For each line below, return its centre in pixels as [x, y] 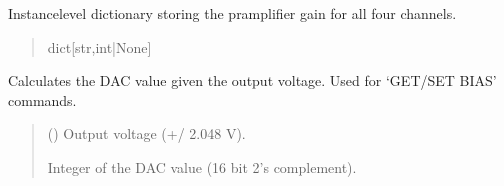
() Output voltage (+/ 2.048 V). [146, 133]
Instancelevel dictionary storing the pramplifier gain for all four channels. [232, 13]
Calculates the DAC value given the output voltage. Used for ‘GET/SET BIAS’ [252, 80]
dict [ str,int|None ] [99, 46]
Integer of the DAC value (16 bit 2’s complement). [202, 166]
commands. [42, 99]
